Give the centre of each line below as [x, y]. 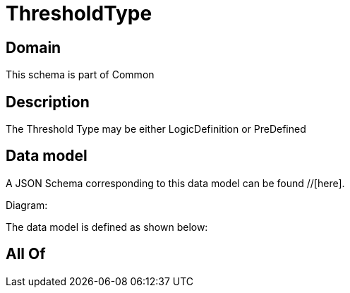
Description [48, 102]
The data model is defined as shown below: [107, 227]
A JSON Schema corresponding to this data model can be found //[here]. [175, 183]
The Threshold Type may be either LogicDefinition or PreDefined [156, 129]
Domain [34, 47]
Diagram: [27, 205]
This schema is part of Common [80, 75]
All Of [26, 254]
